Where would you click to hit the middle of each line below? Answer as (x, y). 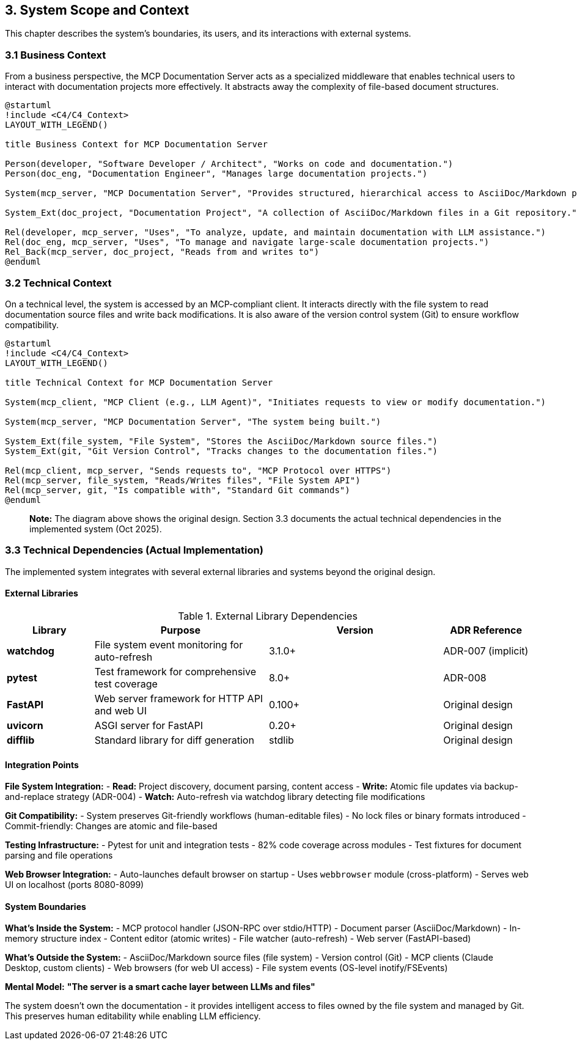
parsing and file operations (59, 856)
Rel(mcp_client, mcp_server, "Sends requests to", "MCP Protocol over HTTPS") (198, 470)
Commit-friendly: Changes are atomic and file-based (111, 826)
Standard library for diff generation (174, 740)
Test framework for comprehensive (175, 671)
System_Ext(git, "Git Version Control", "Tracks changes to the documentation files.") (222, 451)
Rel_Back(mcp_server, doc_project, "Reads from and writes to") (162, 252)
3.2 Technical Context (58, 283)
